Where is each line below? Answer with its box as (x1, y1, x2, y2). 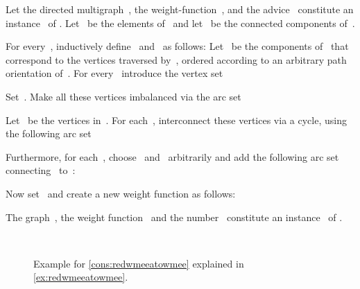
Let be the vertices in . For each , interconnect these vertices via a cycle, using (6, 112, 347, 127)
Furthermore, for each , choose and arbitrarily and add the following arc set (6, 149, 339, 164)
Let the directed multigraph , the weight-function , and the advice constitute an (6, 2, 354, 16)
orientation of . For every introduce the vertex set (6, 66, 223, 80)
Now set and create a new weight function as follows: (6, 186, 236, 200)
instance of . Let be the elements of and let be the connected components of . (6, 15, 355, 30)
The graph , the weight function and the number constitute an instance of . (6, 209, 343, 224)
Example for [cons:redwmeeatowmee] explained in (33, 256, 244, 270)
